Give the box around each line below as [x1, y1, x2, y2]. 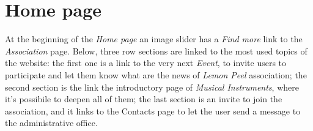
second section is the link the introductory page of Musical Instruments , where [5, 80, 299, 93]
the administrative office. [5, 116, 98, 129]
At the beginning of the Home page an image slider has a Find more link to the [5, 32, 303, 45]
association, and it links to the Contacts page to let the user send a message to [5, 104, 301, 117]
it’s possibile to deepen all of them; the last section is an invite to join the [5, 92, 282, 105]
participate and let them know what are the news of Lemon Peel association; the [5, 68, 307, 81]
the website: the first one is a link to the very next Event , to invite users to [5, 56, 287, 69]
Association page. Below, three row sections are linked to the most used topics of [5, 44, 307, 57]
